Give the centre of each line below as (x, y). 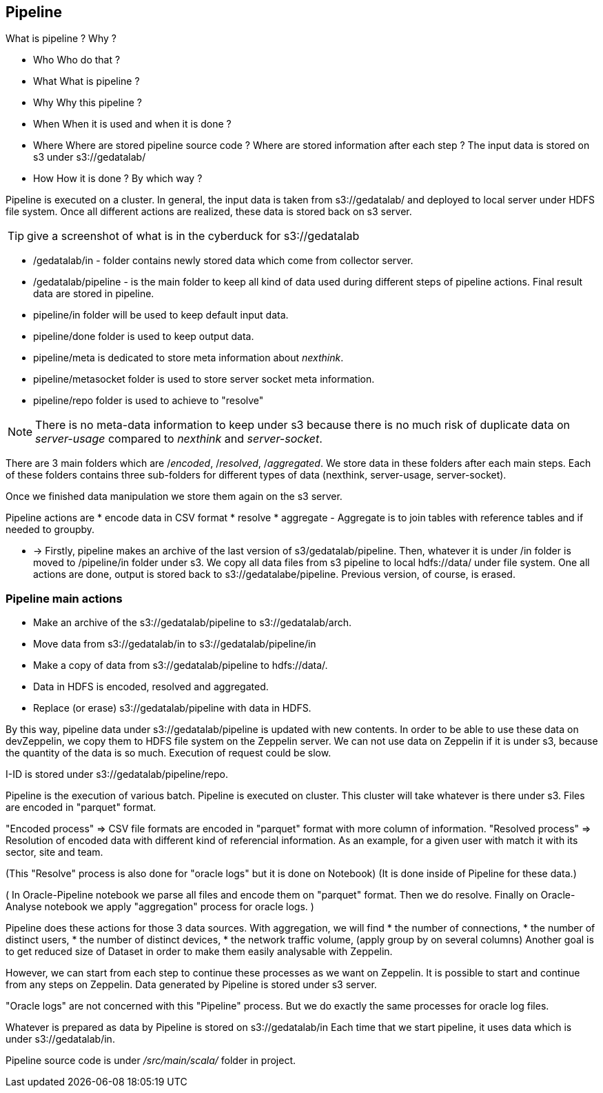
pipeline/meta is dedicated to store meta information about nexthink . (188, 358)
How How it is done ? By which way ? (118, 179)
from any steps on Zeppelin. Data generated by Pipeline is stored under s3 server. (191, 985)
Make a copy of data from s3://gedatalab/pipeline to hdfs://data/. (181, 665)
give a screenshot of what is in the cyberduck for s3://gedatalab (193, 236)
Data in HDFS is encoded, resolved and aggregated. (151, 687)
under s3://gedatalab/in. (60, 1039)
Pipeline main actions (64, 598)
